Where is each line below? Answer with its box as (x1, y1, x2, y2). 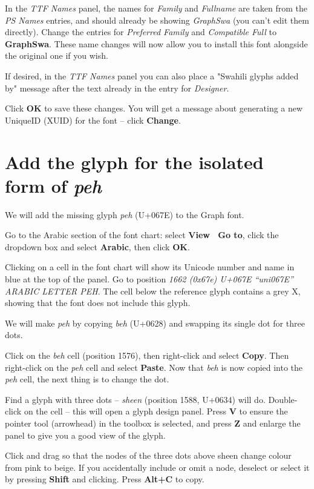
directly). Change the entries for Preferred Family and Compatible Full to (5, 25, 276, 38)
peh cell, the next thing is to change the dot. (5, 373, 169, 385)
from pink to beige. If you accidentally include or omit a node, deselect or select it (5, 461, 310, 473)
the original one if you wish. (5, 49, 108, 62)
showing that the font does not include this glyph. (5, 296, 191, 309)
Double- (268, 393, 298, 405)
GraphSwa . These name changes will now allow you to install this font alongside (5, 37, 308, 50)
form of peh (5, 173, 102, 198)
